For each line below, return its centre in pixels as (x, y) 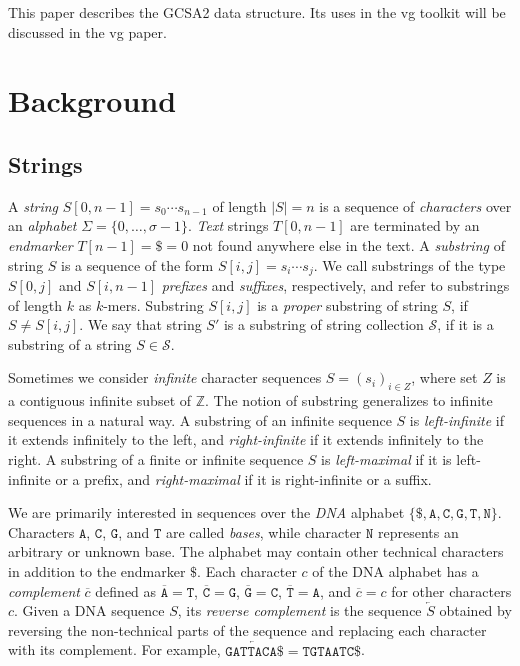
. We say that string (140, 324)
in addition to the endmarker (97, 570)
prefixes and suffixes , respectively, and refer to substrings (335, 285)
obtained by (475, 610)
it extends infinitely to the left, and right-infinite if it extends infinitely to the (246, 439)
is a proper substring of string (347, 304)
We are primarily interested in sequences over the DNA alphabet (206, 512)
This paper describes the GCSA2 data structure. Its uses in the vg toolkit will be (257, 12)
